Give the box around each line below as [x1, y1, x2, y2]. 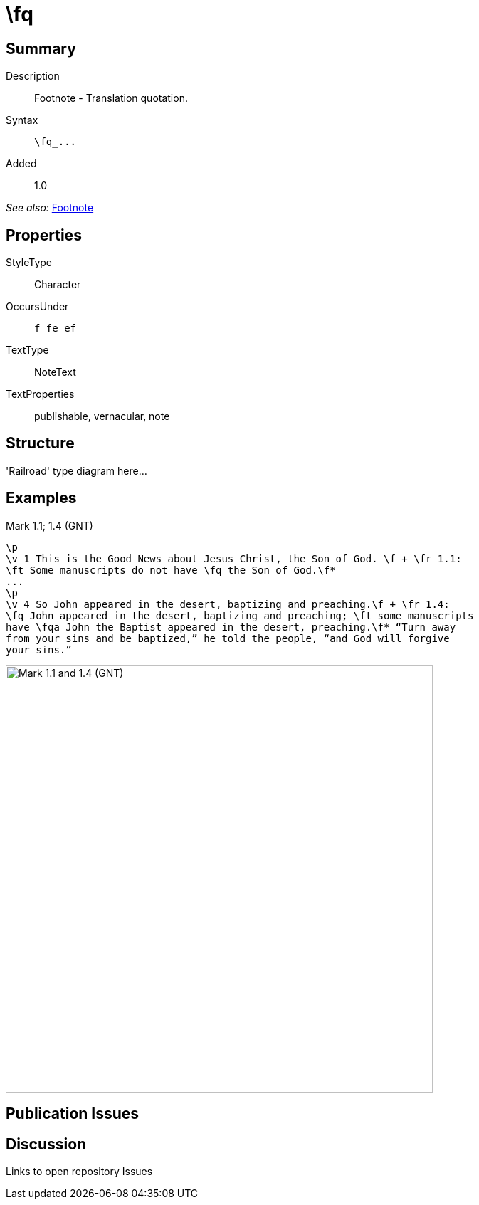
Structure [6, 434, 75, 453]
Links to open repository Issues [6, 1164, 153, 1177]
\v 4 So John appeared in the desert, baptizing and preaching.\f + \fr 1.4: [6, 598, 450, 610]
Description [6, 70, 60, 83]
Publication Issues [6, 1105, 140, 1123]
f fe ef [34, 322, 77, 335]
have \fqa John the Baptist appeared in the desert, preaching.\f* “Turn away [6, 621, 456, 633]
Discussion [6, 1135, 87, 1153]
